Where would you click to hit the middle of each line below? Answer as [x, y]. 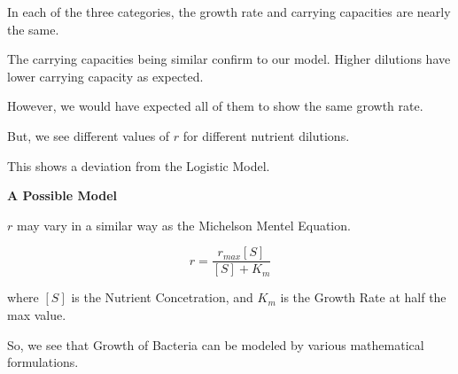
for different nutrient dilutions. [266, 135]
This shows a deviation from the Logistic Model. [139, 165]
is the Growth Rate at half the [363, 297]
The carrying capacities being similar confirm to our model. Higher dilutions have [229, 59]
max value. [37, 315]
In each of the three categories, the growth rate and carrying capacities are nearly [229, 12]
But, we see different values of [89, 135]
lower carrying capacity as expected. [105, 76]
